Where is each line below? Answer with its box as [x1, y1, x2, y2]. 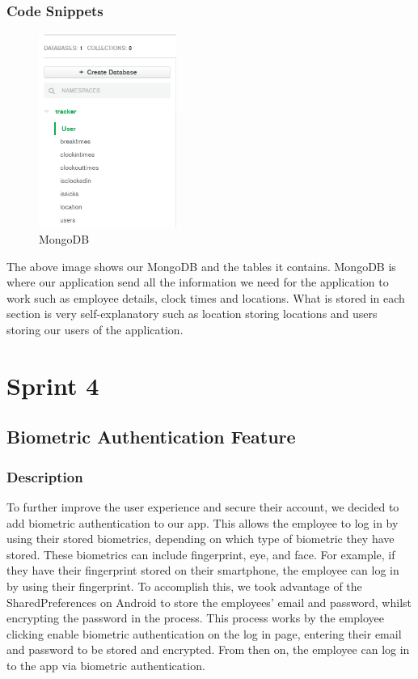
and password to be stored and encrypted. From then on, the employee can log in [6, 641, 410, 658]
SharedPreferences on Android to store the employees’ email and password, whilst [6, 593, 412, 610]
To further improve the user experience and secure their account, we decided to [6, 498, 399, 515]
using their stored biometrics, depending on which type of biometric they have [6, 530, 395, 547]
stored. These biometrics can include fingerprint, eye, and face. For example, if [6, 545, 395, 562]
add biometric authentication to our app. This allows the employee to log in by [6, 514, 399, 531]
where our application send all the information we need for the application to [6, 274, 389, 291]
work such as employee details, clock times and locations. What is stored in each [6, 289, 405, 306]
